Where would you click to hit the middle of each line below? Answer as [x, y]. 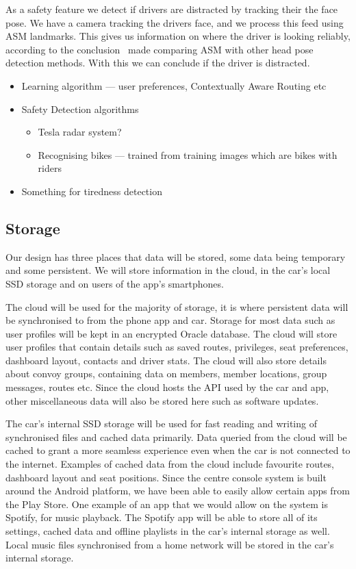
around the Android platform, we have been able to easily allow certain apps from [178, 491]
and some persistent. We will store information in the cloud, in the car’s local [168, 270]
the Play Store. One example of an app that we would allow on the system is [167, 504]
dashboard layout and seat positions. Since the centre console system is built [166, 477]
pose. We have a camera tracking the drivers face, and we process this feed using [175, 22]
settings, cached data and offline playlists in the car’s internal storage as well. [168, 531]
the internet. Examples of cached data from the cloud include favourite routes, [170, 464]
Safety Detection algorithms [80, 109]
